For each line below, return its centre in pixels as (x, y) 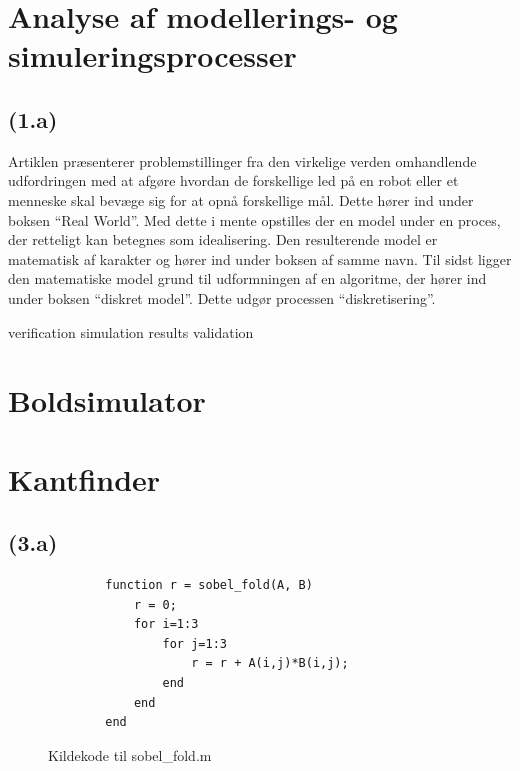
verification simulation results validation (131, 331)
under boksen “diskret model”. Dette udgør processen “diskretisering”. (222, 297)
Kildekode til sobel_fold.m (130, 754)
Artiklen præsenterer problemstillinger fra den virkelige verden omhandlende (242, 160)
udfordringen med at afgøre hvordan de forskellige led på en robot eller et (233, 180)
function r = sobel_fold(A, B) (209, 585)
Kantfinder (84, 478)
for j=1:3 (194, 643)
